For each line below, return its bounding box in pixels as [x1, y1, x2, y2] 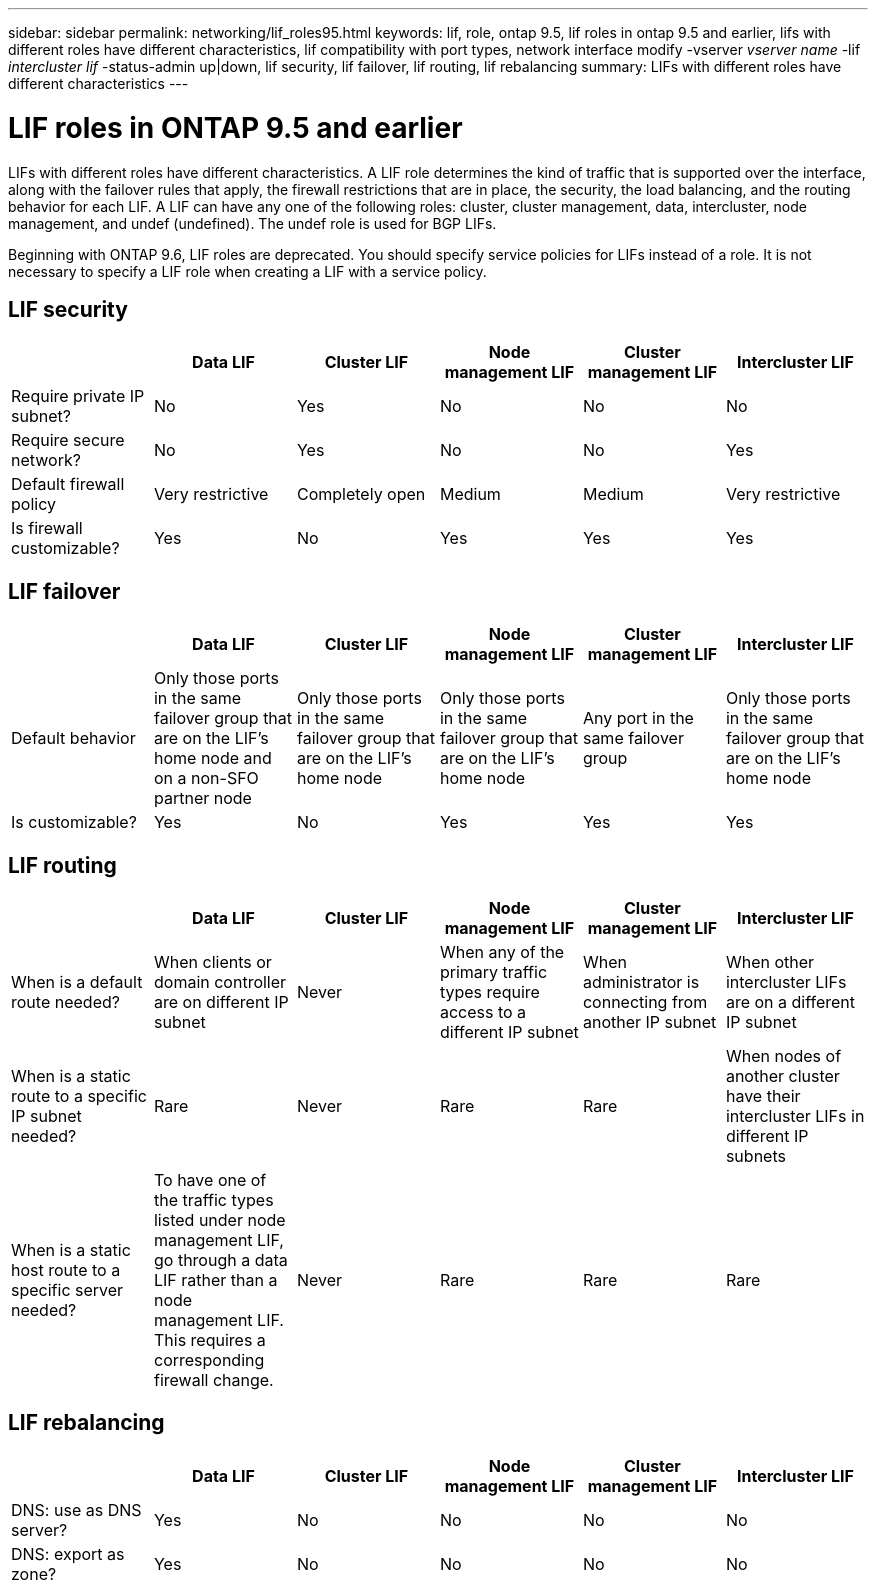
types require [439, 982, 540, 1003]
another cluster [725, 1066, 840, 1087]
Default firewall [11, 474, 125, 495]
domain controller [153, 972, 287, 993]
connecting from [582, 992, 708, 1013]
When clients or [153, 952, 272, 973]
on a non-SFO [153, 768, 259, 789]
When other [725, 952, 815, 973]
